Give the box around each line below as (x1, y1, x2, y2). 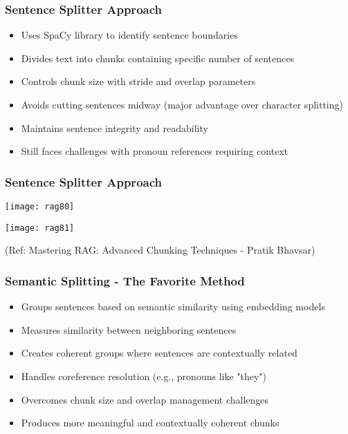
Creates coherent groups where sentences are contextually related (21, 346, 297, 360)
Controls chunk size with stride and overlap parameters (21, 74, 256, 88)
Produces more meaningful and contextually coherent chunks (21, 415, 280, 430)
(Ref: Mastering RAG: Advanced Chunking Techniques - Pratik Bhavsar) (5, 243, 315, 257)
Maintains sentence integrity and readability (21, 120, 208, 135)
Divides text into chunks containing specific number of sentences (21, 50, 294, 65)
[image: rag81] (5, 223, 75, 233)
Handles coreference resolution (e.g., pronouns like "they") (21, 368, 267, 383)
